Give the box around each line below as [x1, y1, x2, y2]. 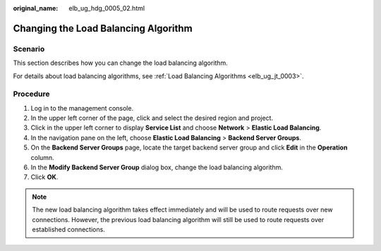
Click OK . [30, 173, 59, 181]
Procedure [13, 89, 50, 99]
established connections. [32, 225, 105, 233]
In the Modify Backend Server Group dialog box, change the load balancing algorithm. [30, 163, 284, 172]
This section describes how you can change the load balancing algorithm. [13, 59, 229, 67]
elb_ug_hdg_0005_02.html [68, 4, 145, 12]
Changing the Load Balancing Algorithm [13, 22, 193, 35]
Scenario [13, 44, 45, 54]
